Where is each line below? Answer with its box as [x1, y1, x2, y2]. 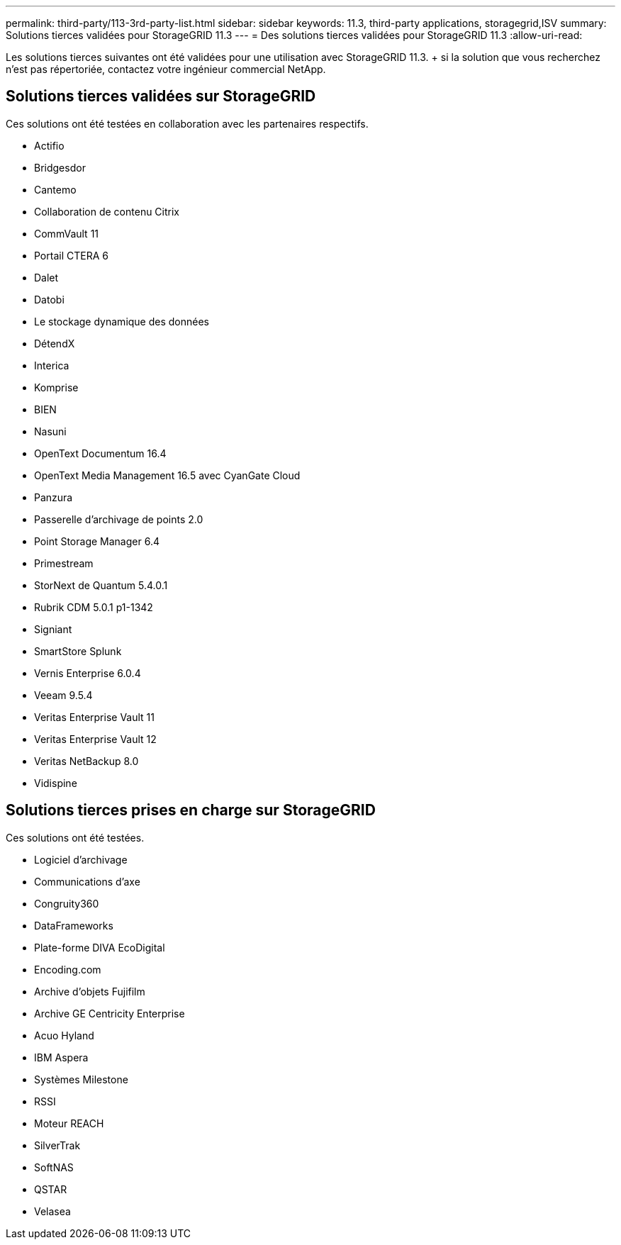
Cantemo [34, 183, 77, 196]
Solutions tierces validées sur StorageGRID [6, 87, 316, 106]
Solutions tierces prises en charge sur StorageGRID [6, 801, 376, 820]
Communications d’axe [34, 875, 140, 888]
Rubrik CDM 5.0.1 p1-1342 [34, 601, 153, 613]
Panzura [34, 491, 73, 503]
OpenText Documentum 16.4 [34, 447, 167, 459]
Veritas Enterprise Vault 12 [34, 732, 157, 745]
